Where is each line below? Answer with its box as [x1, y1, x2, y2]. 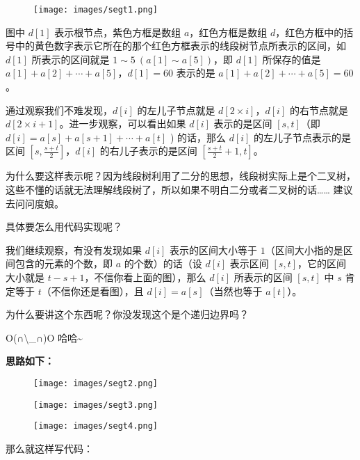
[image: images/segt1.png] [33, 5, 158, 15]
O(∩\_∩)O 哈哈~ [6, 330, 83, 344]
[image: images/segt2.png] [33, 378, 158, 388]
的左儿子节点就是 [137, 102, 215, 117]
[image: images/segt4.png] [33, 421, 158, 431]
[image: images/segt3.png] [33, 399, 158, 410]
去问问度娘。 [6, 196, 64, 210]
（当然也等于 [204, 283, 263, 298]
